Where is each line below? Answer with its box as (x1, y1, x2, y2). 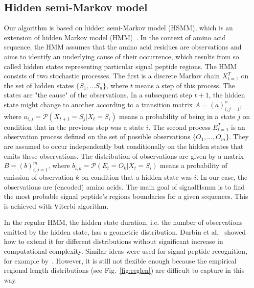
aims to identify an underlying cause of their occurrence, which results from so (4, 51, 239, 61)
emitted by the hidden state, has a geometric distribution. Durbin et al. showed (4, 226, 246, 237)
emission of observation (4, 171, 73, 182)
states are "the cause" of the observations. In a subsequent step (4, 90, 192, 100)
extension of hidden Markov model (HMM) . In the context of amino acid (4, 32, 226, 42)
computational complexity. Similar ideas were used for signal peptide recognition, (4, 246, 248, 256)
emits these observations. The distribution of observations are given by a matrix (4, 150, 244, 161)
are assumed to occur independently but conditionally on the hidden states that (4, 141, 244, 151)
